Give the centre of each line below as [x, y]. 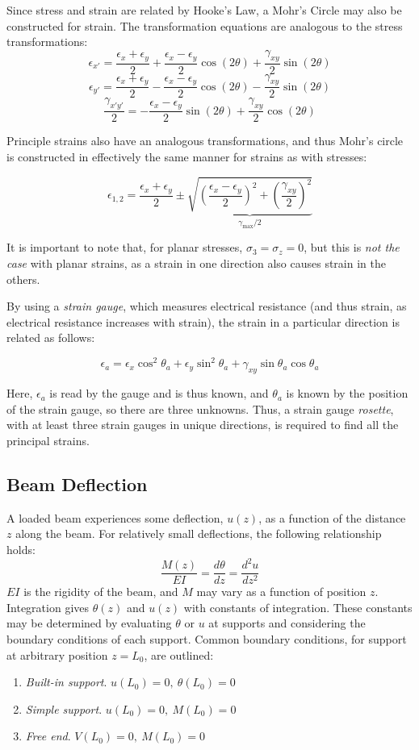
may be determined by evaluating [89, 623]
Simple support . [64, 708]
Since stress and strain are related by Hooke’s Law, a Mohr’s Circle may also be [204, 10]
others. [23, 279]
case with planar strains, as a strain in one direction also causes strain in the [196, 262]
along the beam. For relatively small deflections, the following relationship [199, 533]
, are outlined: [179, 654]
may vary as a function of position [281, 592]
